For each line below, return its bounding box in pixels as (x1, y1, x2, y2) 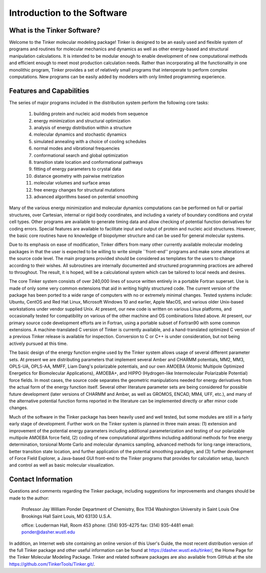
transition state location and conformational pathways (33, 159, 143, 165)
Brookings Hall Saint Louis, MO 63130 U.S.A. (21, 513, 112, 519)
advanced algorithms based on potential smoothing (33, 194, 138, 199)
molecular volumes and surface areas (33, 180, 110, 186)
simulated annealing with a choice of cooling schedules (33, 138, 146, 144)
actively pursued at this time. (9, 341, 68, 346)
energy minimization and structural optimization (33, 117, 131, 123)
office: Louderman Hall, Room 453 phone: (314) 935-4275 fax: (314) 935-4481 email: (21, 522, 195, 528)
